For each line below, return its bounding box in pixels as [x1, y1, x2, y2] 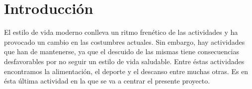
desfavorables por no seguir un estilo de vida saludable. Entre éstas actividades [4, 56, 245, 66]
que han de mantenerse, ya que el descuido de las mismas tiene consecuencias [4, 46, 239, 57]
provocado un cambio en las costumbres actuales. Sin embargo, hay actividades [4, 36, 245, 47]
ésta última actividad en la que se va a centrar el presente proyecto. [4, 76, 210, 86]
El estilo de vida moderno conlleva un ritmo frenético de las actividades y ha [4, 27, 238, 37]
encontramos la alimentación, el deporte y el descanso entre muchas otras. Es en [4, 66, 249, 76]
